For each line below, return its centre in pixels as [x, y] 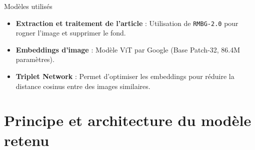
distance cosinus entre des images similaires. [83, 86]
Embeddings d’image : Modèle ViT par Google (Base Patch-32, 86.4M [128, 49]
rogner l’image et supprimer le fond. [71, 33]
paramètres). [35, 59]
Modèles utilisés [28, 6]
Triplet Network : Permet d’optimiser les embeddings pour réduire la [125, 76]
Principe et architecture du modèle [128, 120]
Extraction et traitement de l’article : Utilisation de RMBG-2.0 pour [127, 23]
